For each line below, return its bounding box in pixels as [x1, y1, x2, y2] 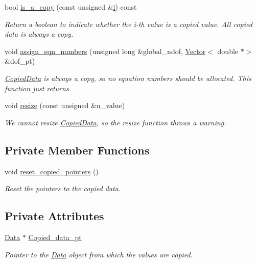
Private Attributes [5, 208, 104, 224]
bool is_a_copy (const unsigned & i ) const [5, 2, 137, 12]
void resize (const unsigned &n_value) [5, 100, 125, 111]
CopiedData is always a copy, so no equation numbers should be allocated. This [5, 72, 251, 83]
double [217, 45, 239, 56]
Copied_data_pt [28, 231, 82, 242]
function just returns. [5, 83, 71, 93]
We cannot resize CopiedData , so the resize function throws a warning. [5, 117, 226, 127]
